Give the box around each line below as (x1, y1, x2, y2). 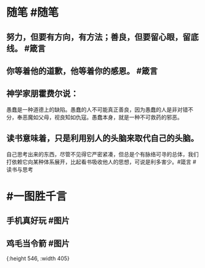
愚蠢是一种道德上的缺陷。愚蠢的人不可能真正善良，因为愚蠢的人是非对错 (6, 106, 188, 113)
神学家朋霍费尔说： (6, 89, 79, 99)
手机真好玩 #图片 (6, 215, 70, 226)
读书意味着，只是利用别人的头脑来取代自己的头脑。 (6, 133, 199, 143)
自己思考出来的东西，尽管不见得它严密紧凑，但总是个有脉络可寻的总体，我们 (6, 150, 199, 158)
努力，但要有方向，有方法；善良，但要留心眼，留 (6, 32, 191, 42)
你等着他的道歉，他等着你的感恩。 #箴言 (6, 65, 158, 76)
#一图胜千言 (6, 189, 67, 203)
